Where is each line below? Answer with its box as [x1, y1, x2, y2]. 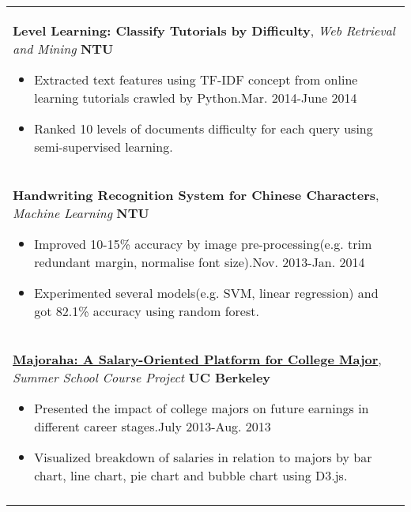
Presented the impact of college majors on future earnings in [34, 399, 369, 417]
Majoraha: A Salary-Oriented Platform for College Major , [13, 350, 382, 368]
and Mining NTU [13, 40, 114, 58]
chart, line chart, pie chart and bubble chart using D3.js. [34, 466, 348, 484]
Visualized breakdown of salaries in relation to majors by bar [34, 448, 372, 466]
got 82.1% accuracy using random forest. [34, 302, 259, 320]
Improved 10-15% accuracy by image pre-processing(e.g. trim [34, 235, 372, 253]
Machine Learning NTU [13, 204, 149, 222]
